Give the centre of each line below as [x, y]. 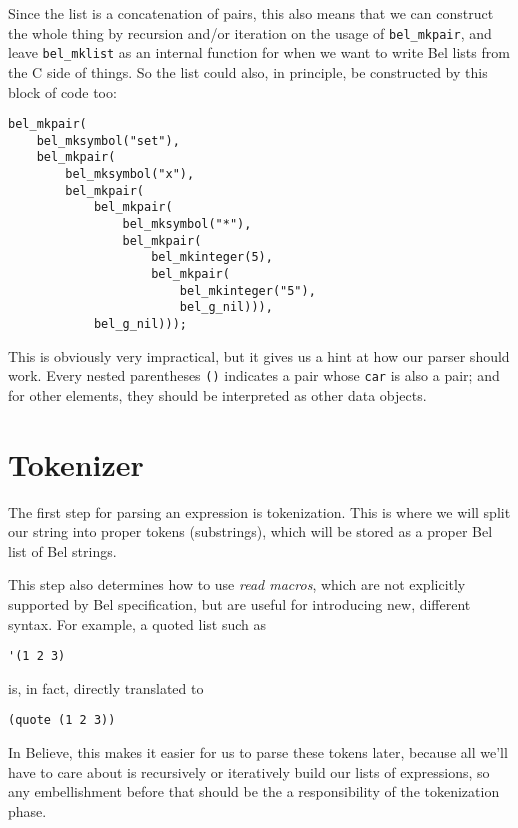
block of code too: [62, 91]
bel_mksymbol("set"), [108, 140]
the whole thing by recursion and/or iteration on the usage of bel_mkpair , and [250, 32]
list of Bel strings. [62, 550]
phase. [27, 810]
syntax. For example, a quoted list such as [137, 623]
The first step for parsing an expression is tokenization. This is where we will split [259, 511]
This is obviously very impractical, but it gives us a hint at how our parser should [259, 355]
